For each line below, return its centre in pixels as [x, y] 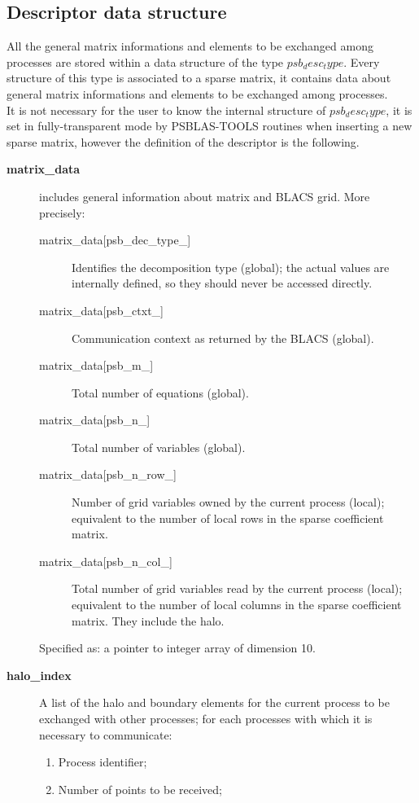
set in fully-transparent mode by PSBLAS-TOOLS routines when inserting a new [209, 126]
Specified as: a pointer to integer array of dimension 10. [177, 648]
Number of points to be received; [140, 789]
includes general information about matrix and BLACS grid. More [205, 196]
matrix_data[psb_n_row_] [108, 474]
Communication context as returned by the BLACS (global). [223, 338]
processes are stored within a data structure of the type [145, 61]
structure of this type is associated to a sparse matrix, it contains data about [199, 78]
